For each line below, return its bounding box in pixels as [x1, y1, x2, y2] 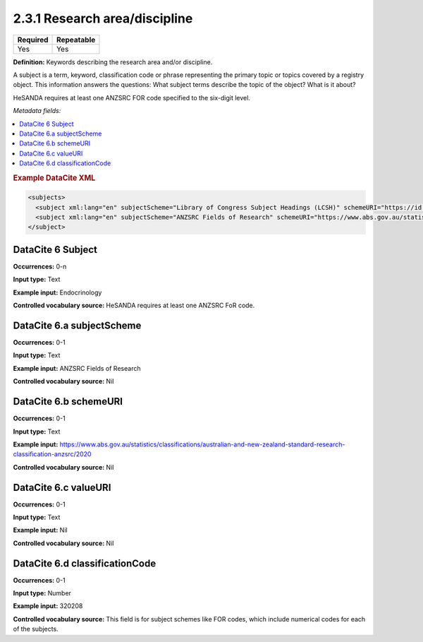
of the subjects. [13, 625, 59, 634]
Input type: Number [13, 589, 72, 598]
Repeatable [56, 35, 96, 44]
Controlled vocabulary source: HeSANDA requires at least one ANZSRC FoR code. [13, 301, 255, 310]
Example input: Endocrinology [13, 288, 102, 297]
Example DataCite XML [13, 173, 96, 183]
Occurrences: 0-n [13, 262, 67, 271]
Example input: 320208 [13, 602, 83, 610]
